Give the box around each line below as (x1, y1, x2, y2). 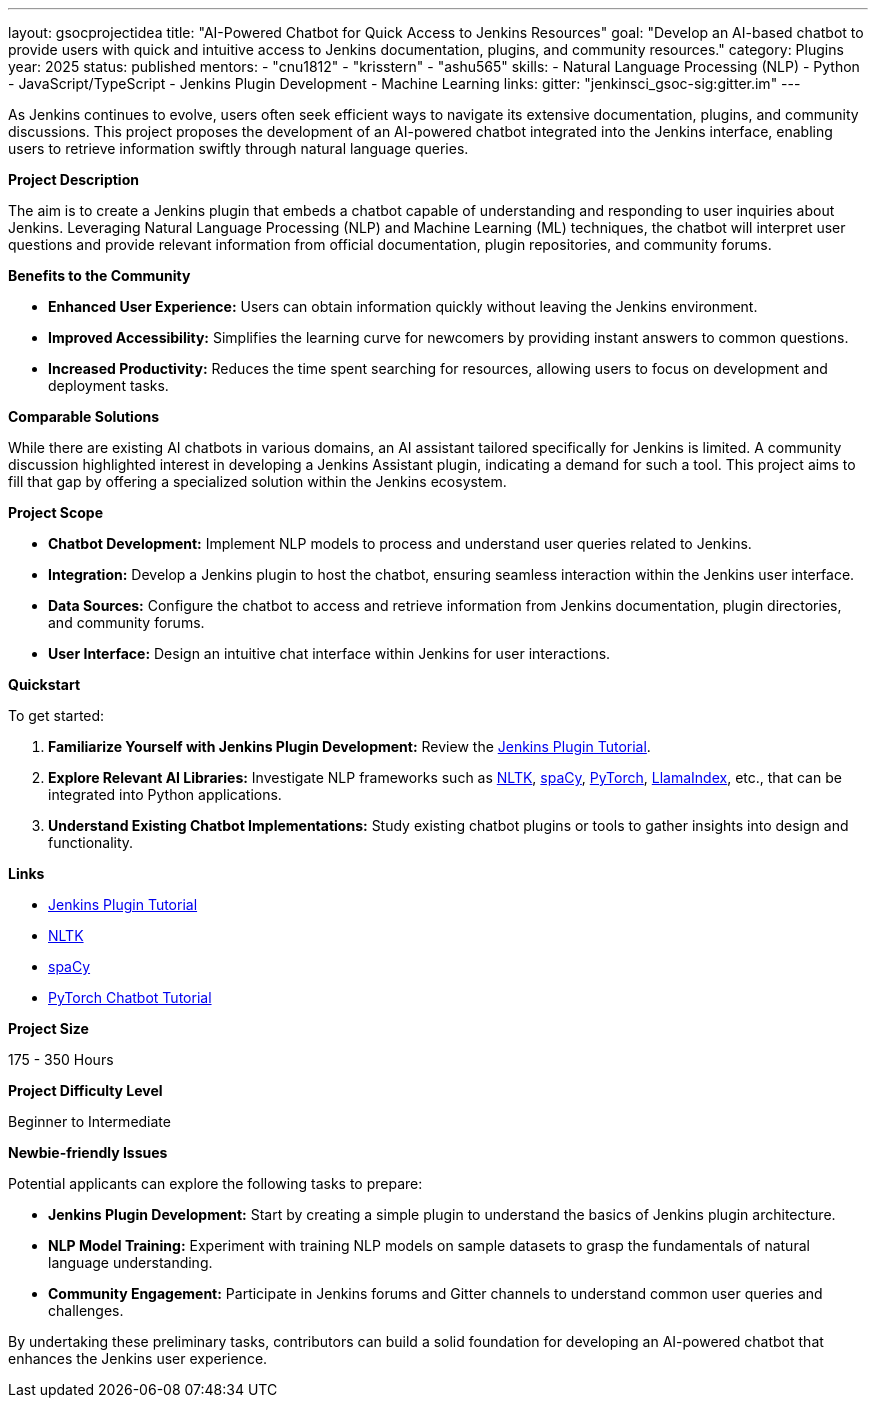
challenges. (48, 1302, 124, 1319)
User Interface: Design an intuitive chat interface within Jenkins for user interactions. (48, 645, 611, 662)
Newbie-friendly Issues (8, 1144, 168, 1161)
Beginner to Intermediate (8, 1113, 171, 1130)
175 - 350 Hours (8, 1051, 114, 1068)
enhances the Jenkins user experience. (8, 1350, 268, 1367)
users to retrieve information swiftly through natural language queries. (8, 140, 469, 157)
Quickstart (8, 676, 81, 693)
